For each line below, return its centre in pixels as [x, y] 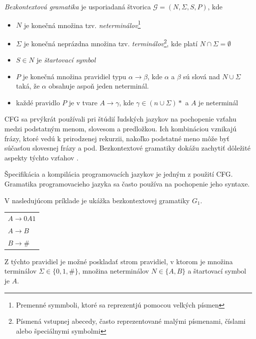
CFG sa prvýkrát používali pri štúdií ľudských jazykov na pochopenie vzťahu [121, 119]
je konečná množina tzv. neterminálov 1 [82, 24]
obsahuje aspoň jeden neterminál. [99, 86]
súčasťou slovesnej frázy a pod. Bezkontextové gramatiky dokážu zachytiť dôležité [128, 148]
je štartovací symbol [66, 60]
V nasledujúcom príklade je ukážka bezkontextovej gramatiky [97, 200]
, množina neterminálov [114, 271]
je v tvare [83, 102]
